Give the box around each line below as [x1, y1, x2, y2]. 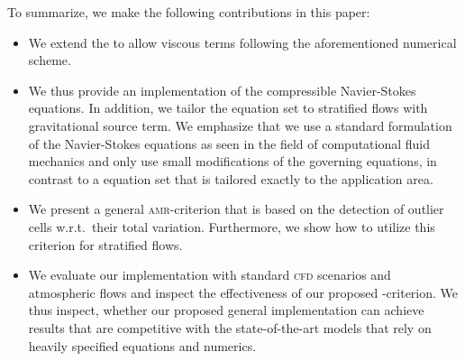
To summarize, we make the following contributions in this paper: [7, 3, 370, 21]
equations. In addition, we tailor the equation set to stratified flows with [28, 98, 428, 117]
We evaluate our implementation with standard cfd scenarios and [28, 265, 391, 284]
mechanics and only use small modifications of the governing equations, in [28, 152, 437, 171]
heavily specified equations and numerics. [28, 336, 257, 355]
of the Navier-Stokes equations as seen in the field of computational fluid [28, 134, 431, 153]
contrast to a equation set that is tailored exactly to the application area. [28, 169, 433, 188]
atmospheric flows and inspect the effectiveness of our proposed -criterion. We [28, 282, 459, 301]
